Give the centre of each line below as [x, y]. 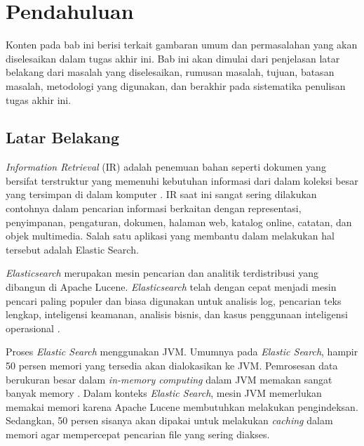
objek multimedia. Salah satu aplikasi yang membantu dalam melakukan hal [170, 236]
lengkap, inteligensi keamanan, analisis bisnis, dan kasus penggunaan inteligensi [177, 314]
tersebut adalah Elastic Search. [72, 249]
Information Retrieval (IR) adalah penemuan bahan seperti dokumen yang [166, 167]
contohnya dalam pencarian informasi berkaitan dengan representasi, [154, 208]
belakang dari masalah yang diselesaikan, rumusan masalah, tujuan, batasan [170, 72]
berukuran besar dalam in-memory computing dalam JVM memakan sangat [169, 379]
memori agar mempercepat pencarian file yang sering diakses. [138, 434]
